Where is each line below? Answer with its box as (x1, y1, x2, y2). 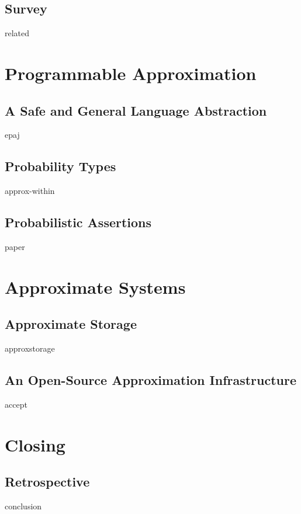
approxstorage (5, 342, 55, 355)
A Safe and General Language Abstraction (5, 101, 267, 119)
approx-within (5, 185, 55, 197)
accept (5, 398, 27, 410)
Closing (5, 432, 65, 456)
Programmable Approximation (5, 61, 257, 85)
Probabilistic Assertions (5, 213, 152, 231)
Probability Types (5, 157, 116, 175)
